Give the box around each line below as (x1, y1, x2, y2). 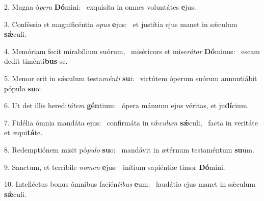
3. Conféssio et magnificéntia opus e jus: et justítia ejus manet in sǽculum (4, 18, 237, 29)
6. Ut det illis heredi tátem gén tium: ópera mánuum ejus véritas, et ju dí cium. (4, 100, 249, 111)
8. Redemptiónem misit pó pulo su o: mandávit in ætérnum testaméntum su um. (4, 144, 254, 155)
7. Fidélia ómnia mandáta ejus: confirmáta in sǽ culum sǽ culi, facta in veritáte (4, 117, 258, 128)
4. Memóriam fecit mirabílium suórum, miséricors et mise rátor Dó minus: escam (4, 45, 260, 56)
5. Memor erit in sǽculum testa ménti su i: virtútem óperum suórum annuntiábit (4, 72, 257, 83)
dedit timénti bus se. (4, 56, 68, 66)
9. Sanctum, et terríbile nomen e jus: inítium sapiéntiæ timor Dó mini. (4, 161, 225, 172)
